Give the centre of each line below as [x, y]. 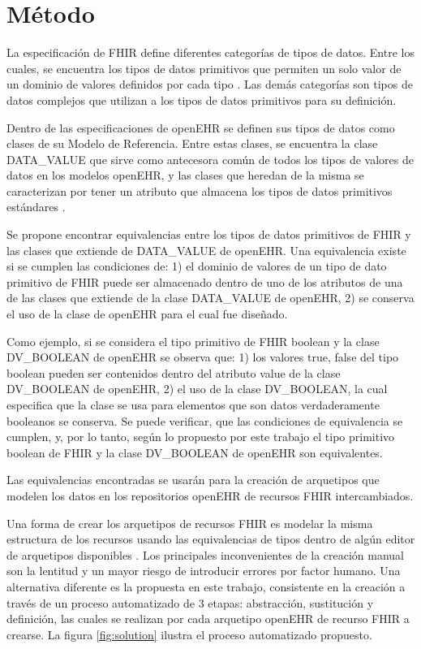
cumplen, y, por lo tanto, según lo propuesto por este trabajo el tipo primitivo [201, 437]
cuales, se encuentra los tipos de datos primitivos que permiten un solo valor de [204, 68]
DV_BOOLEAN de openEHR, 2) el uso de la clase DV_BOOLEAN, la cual [197, 389]
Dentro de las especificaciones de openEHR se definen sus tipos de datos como [201, 127]
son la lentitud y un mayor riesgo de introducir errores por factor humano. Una [204, 571]
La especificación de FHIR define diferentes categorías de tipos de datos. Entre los [210, 52]
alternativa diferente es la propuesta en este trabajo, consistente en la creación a [206, 586]
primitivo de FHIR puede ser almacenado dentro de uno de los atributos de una [205, 281]
